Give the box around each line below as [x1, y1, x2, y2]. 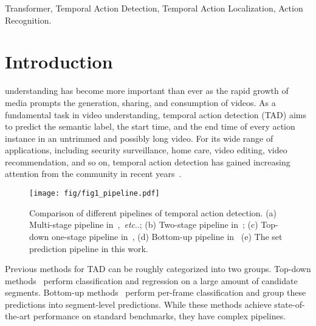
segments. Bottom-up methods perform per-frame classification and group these [5, 286, 306, 299]
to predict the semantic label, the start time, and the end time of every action [5, 120, 295, 133]
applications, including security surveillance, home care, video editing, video [5, 144, 287, 156]
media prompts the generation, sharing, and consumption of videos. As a [5, 96, 276, 108]
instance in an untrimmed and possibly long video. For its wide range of [5, 131, 273, 144]
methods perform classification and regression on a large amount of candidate [5, 274, 298, 287]
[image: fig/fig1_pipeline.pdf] [29, 189, 160, 198]
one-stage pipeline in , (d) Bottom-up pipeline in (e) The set [51, 230, 283, 242]
